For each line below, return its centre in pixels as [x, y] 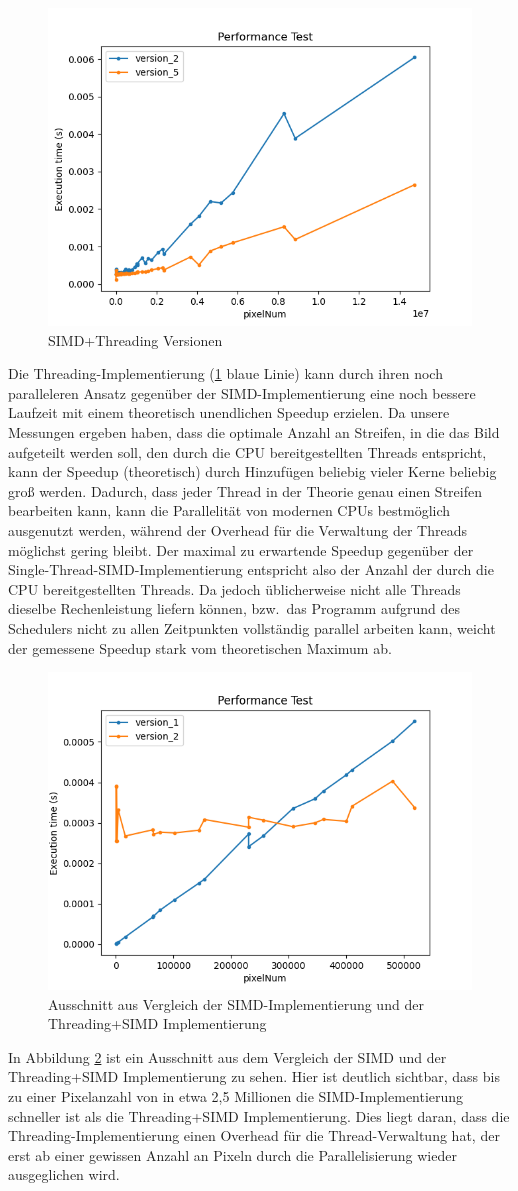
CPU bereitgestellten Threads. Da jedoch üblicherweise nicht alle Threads [234, 588]
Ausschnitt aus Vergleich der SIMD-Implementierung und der [236, 1003]
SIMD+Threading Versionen [135, 339]
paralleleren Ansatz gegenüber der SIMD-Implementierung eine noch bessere [242, 392]
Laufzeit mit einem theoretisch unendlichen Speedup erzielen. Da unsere [229, 412]
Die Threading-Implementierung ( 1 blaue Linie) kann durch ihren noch [225, 373]
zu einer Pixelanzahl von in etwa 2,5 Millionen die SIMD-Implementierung [236, 1096]
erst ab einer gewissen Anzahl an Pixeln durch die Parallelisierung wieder [232, 1154]
